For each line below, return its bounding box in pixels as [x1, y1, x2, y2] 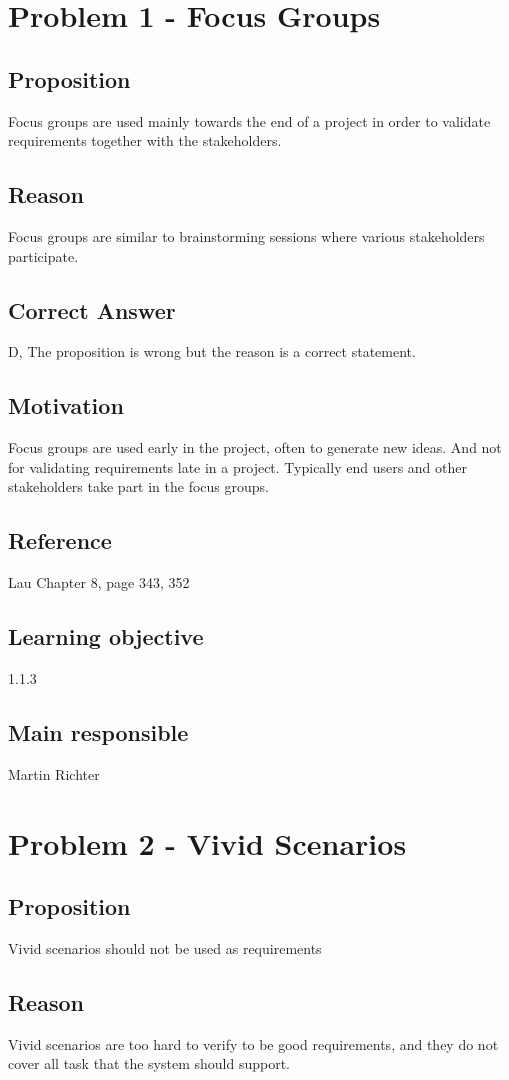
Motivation [8, 390, 124, 421]
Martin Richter [8, 763, 100, 784]
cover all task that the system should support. [8, 1053, 291, 1074]
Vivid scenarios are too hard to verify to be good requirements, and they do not [8, 1033, 499, 1054]
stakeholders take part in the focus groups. [8, 476, 269, 497]
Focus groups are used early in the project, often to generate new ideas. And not [8, 437, 502, 458]
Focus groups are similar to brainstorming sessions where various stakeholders [8, 225, 485, 246]
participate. [8, 245, 79, 266]
